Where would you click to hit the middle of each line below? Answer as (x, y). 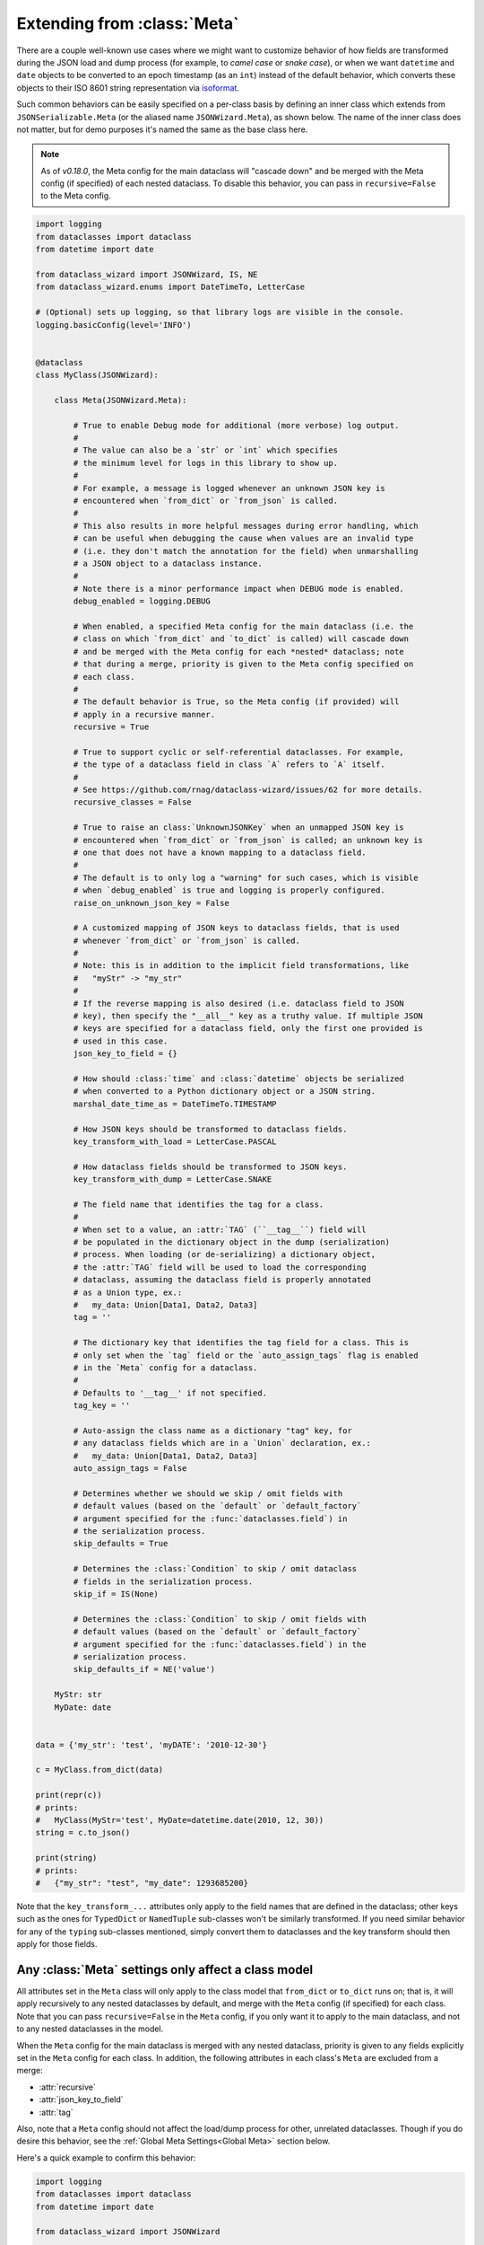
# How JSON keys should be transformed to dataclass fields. (210, 1129)
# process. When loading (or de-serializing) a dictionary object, (225, 1255)
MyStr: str (78, 1695)
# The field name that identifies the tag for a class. (199, 1204)
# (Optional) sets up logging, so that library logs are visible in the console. (220, 313)
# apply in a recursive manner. (144, 714)
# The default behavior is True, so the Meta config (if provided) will (236, 702)
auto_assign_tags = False (130, 1469)
